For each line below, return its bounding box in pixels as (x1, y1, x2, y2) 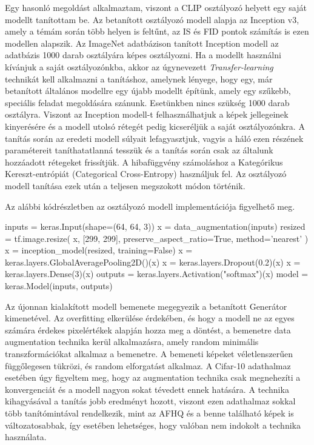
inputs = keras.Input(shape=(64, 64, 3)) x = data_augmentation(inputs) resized (5, 220, 306, 233)
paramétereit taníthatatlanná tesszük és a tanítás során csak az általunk (5, 144, 273, 156)
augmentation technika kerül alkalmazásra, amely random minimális (5, 335, 259, 348)
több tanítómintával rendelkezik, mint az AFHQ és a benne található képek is (5, 407, 294, 419)
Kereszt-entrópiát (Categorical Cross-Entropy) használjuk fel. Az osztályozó (5, 167, 287, 180)
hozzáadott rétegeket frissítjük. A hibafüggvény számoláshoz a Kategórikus (5, 155, 283, 168)
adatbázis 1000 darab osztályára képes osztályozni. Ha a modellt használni (5, 49, 281, 61)
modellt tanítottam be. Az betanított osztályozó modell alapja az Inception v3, (5, 13, 299, 25)
